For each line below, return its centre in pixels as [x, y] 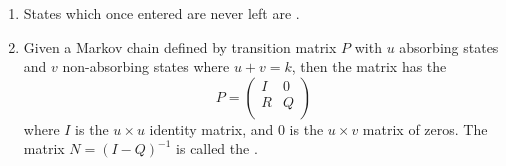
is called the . [217, 148]
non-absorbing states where [146, 66]
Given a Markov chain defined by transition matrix [180, 46]
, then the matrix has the [369, 66]
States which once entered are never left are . [161, 13]
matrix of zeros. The [425, 128]
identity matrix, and [211, 128]
